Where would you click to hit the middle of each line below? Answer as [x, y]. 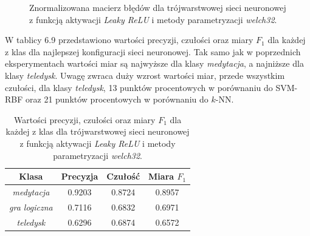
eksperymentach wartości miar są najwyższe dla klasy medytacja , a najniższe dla [154, 63]
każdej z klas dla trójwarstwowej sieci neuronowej [98, 131]
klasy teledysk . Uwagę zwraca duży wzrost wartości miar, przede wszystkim [145, 75]
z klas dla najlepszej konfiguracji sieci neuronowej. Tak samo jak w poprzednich [153, 51]
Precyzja [80, 176]
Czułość [123, 176]
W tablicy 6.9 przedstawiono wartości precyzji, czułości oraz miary [129, 40]
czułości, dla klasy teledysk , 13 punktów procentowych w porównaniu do [139, 87]
